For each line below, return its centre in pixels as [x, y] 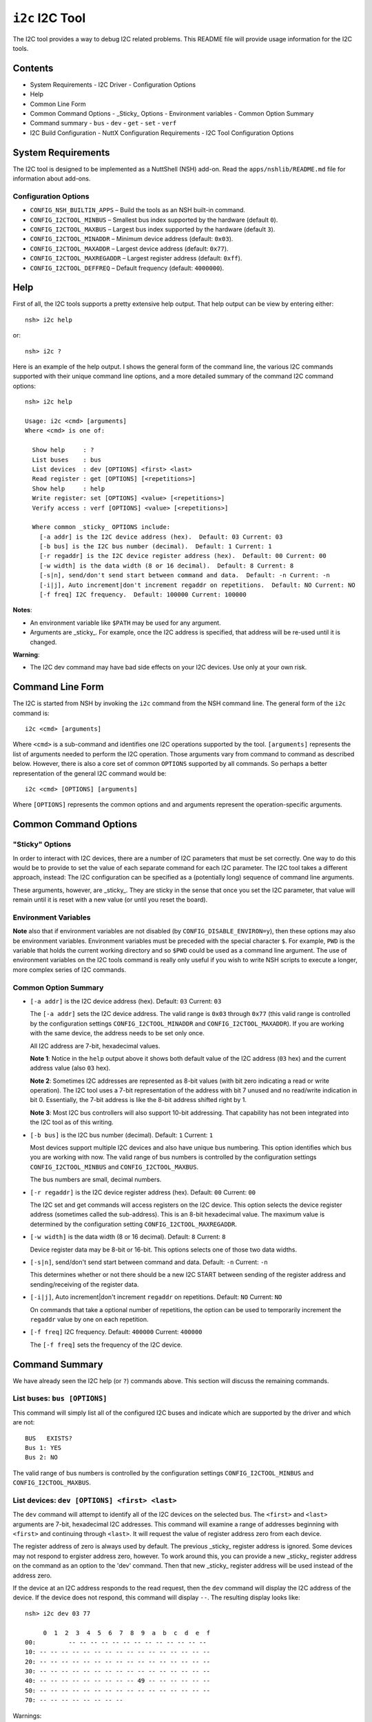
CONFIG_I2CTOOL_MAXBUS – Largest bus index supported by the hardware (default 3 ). [153, 229]
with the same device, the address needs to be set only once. [117, 1033]
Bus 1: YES [43, 1448]
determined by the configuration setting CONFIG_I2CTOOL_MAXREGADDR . [133, 1224]
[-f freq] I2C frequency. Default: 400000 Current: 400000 [116, 1332]
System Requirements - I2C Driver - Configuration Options [113, 84]
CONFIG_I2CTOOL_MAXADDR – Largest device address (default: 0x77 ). [129, 249]
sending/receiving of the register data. [84, 1284]
